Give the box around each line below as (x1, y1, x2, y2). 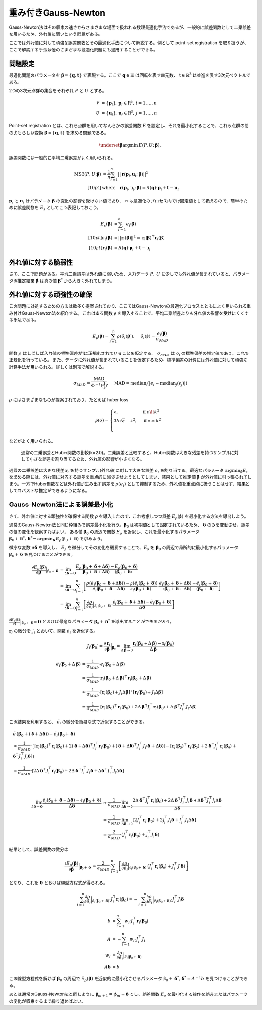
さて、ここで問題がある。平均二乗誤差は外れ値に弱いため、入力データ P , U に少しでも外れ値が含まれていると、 (9, 271, 233, 277)
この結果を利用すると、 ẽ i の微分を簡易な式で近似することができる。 (9, 719, 147, 726)
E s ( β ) (100, 221, 113, 228)
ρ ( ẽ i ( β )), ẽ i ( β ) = (117, 334, 155, 340)
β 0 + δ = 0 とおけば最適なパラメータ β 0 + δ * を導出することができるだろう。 (21, 618, 174, 626)
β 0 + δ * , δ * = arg (9, 535, 45, 542)
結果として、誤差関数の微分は (9, 846, 68, 852)
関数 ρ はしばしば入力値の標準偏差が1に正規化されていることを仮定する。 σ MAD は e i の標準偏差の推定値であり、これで (9, 350, 249, 357)
